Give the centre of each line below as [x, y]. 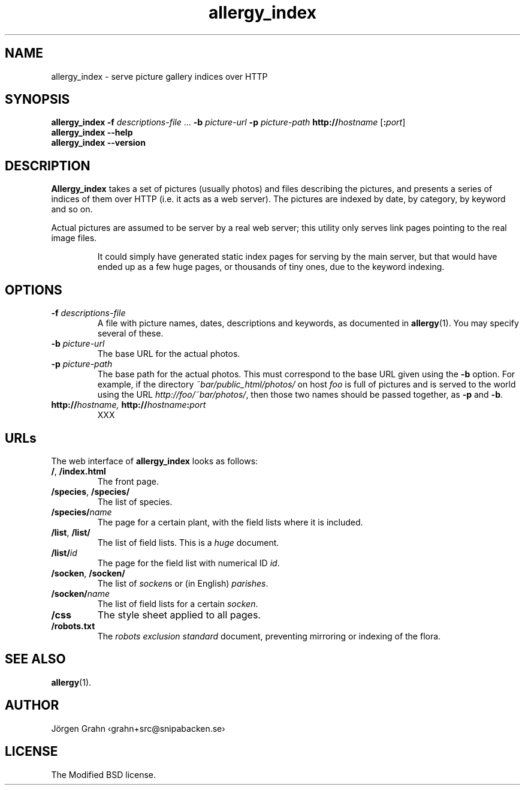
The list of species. [135, 501]
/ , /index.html [79, 471]
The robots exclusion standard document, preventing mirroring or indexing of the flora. [269, 636]
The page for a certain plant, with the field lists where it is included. [230, 522]
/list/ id [64, 552]
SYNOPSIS [37, 100]
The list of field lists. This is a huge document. [188, 542]
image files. [74, 238]
